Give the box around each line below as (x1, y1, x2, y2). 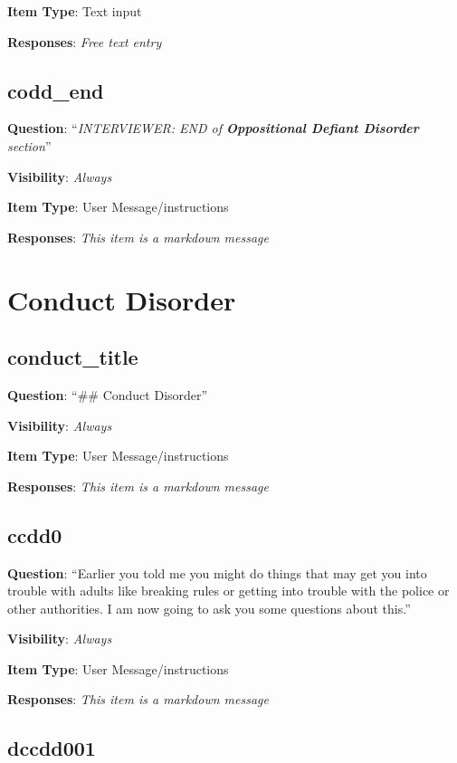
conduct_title (7, 343, 138, 371)
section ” (7, 136, 52, 155)
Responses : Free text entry (7, 32, 162, 51)
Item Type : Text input (7, 2, 142, 20)
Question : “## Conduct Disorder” (7, 385, 208, 404)
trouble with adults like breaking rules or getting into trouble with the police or (7, 581, 450, 600)
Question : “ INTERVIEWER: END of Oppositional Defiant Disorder (7, 119, 419, 138)
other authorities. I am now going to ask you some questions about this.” (7, 598, 411, 617)
